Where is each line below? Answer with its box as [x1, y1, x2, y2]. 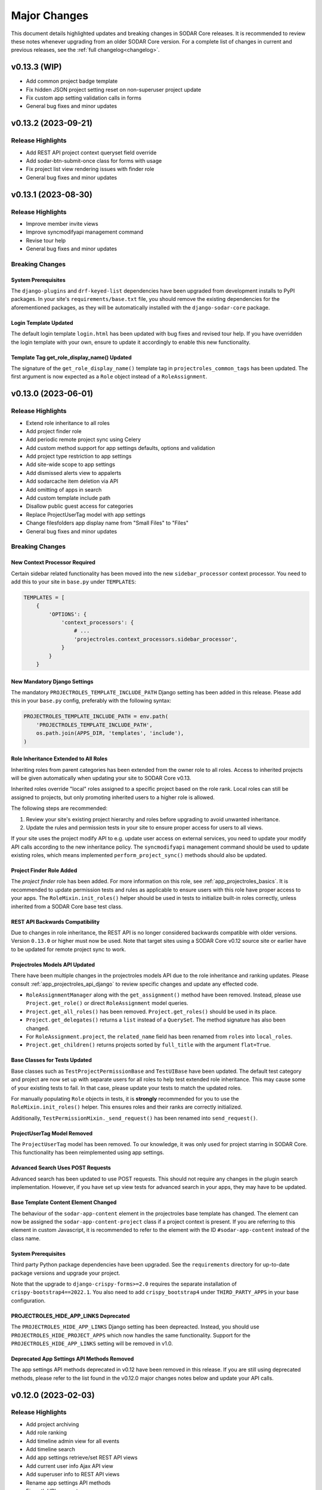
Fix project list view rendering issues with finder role [26, 166, 154, 173]
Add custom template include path [26, 495, 111, 502]
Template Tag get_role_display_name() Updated [11, 353, 132, 361]
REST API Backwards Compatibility [11, 918, 100, 925]
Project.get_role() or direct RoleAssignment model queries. [26, 999, 189, 1007]
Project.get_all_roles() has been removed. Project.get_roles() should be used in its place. [26, 1008, 277, 1015]
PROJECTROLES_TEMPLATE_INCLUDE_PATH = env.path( [23, 713, 169, 720]
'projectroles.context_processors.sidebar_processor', [73, 635, 238, 642]
